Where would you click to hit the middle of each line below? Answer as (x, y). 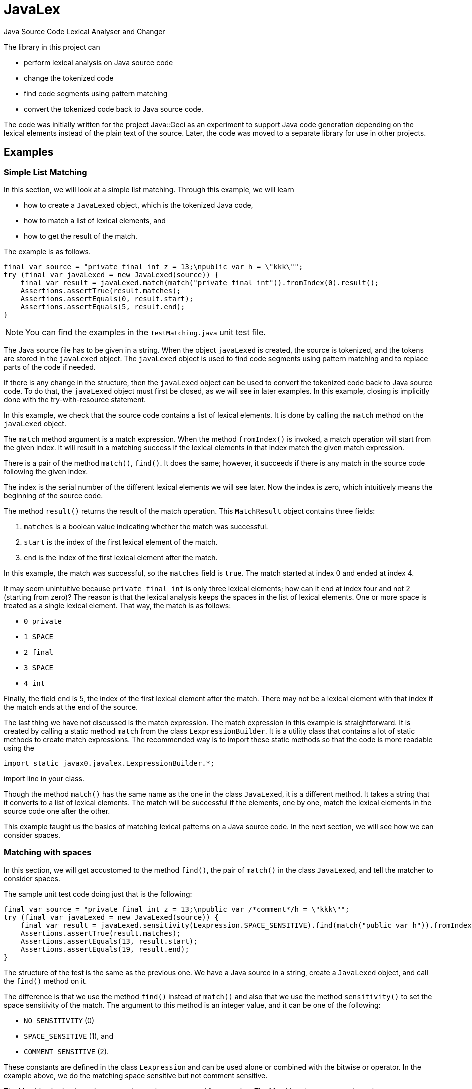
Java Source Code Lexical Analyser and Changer (85, 31)
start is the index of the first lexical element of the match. (121, 542)
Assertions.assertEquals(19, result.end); (105, 949)
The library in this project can (52, 47)
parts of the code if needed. (50, 367)
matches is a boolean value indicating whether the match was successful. (146, 526)
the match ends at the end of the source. (71, 707)
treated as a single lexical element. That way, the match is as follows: (118, 605)
